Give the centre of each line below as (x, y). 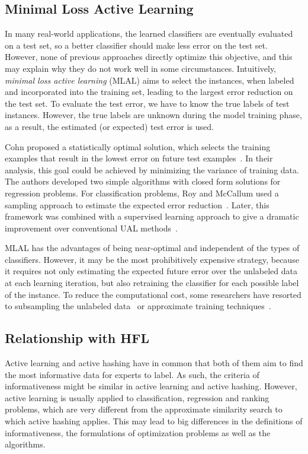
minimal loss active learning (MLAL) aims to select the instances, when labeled (150, 80)
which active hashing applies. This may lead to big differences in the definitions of (154, 421)
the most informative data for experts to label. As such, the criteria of (132, 374)
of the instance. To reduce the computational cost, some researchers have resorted (153, 294)
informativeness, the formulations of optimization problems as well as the (138, 432)
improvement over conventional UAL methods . (92, 228)
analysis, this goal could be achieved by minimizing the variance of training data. (152, 169)
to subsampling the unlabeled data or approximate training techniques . (138, 306)
